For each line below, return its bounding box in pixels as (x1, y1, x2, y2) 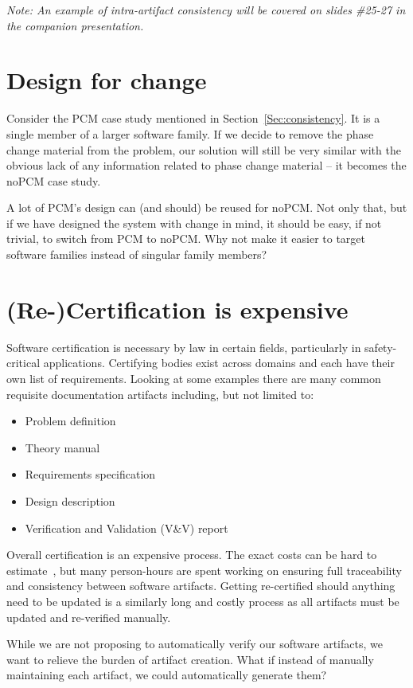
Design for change (6, 64, 207, 96)
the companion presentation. (6, 17, 144, 33)
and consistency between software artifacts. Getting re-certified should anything (6, 577, 395, 594)
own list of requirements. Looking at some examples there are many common (6, 369, 381, 386)
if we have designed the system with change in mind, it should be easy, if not (6, 214, 382, 231)
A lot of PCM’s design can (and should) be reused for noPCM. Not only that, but (6, 199, 407, 216)
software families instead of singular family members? (6, 246, 267, 263)
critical (6, 354, 41, 371)
